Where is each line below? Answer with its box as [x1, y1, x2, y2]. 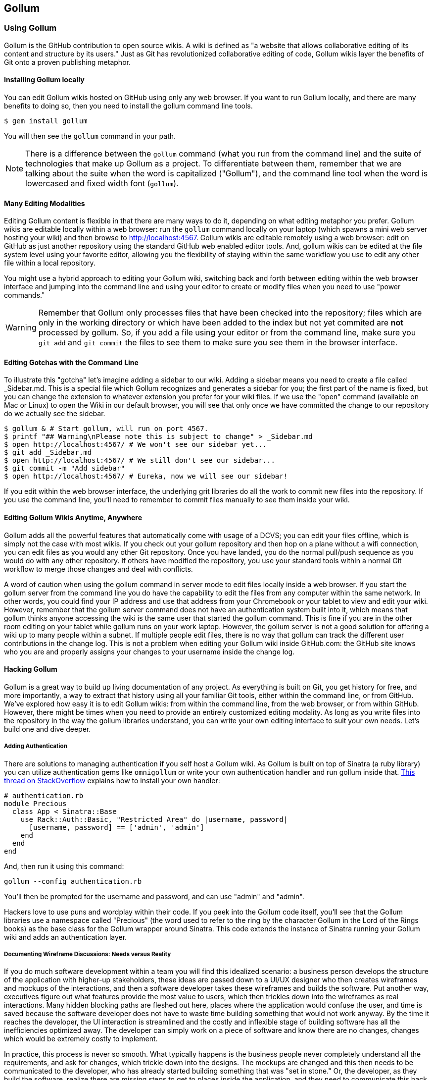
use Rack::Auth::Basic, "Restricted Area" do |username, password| [20, 815, 288, 823]
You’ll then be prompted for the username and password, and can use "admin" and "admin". [4, 892, 304, 901]
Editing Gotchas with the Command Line [4, 358, 139, 367]
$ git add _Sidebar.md [4, 448, 92, 457]
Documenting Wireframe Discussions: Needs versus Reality [4, 951, 171, 958]
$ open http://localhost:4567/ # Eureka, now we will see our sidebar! [4, 472, 288, 481]
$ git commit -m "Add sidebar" [4, 464, 125, 473]
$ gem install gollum [4, 117, 88, 125]
